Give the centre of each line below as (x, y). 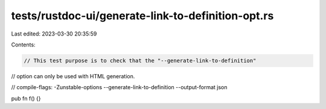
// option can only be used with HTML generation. (73, 76)
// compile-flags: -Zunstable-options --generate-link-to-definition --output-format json (119, 87)
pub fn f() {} (26, 98)
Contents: (23, 45)
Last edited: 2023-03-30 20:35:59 (54, 34)
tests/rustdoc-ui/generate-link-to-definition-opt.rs (142, 16)
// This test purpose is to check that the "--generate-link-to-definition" (140, 61)
